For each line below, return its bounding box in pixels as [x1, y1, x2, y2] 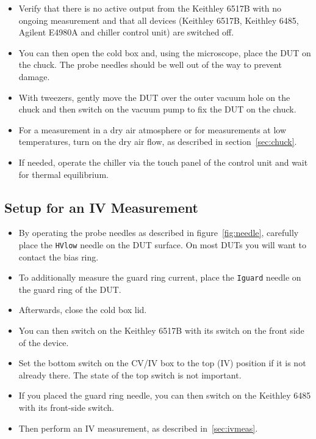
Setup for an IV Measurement [4, 197, 198, 216]
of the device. [18, 336, 69, 349]
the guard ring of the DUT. [18, 282, 121, 295]
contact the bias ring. [18, 250, 99, 263]
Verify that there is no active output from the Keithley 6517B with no [18, 2, 281, 14]
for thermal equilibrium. [18, 168, 109, 180]
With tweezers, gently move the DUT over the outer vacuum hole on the [18, 90, 290, 103]
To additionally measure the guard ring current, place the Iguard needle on [18, 271, 301, 284]
